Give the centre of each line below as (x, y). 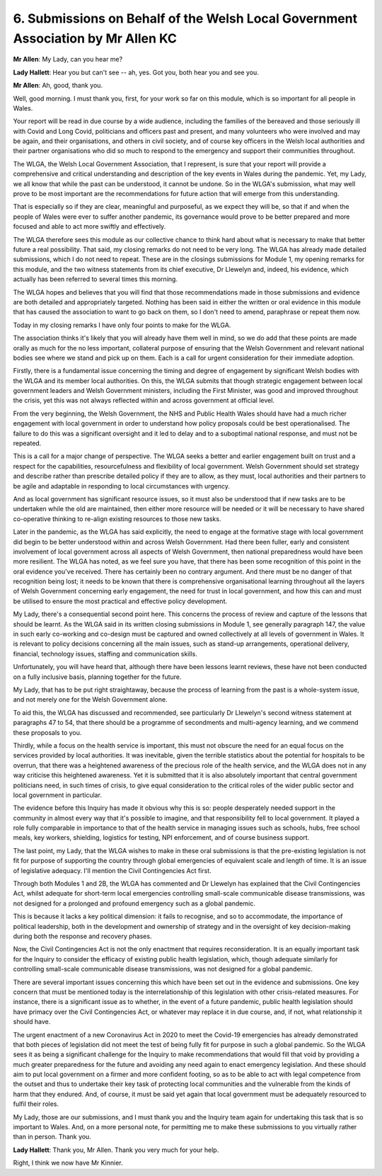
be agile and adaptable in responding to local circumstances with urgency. (121, 486)
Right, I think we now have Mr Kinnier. (68, 1163)
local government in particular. (58, 795)
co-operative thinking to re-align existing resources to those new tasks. (117, 519)
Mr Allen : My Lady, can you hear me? (68, 59)
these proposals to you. (47, 732)
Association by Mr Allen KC (95, 38)
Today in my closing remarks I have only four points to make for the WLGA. (122, 325)
